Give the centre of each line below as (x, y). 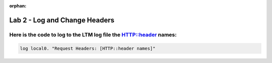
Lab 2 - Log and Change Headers (62, 20)
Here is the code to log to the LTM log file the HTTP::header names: (93, 34)
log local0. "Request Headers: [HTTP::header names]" (88, 48)
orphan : (18, 6)
